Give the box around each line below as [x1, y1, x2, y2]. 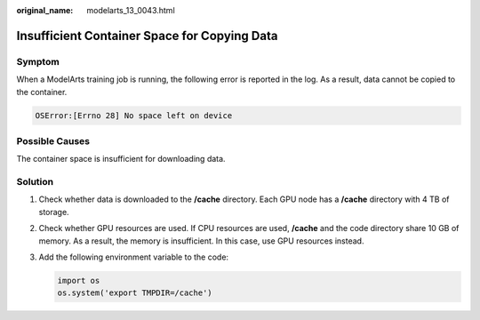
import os [57, 276, 100, 285]
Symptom [16, 55, 60, 68]
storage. [38, 206, 70, 217]
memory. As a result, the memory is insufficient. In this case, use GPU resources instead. [38, 236, 364, 246]
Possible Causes [16, 134, 91, 147]
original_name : [16, 5, 74, 15]
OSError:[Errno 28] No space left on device [35, 110, 233, 120]
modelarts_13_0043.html [86, 5, 175, 15]
